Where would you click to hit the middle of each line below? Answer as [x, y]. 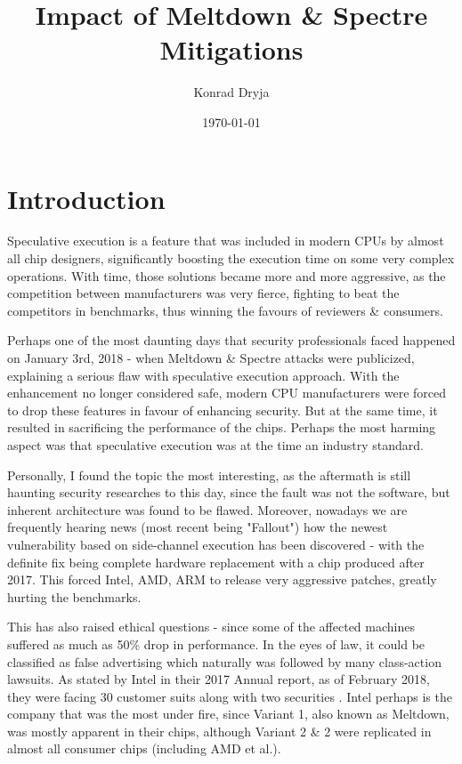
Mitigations [231, 49]
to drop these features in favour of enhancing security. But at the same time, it [223, 410]
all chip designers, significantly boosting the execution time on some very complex [231, 258]
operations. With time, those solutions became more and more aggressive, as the [227, 275]
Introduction [86, 198]
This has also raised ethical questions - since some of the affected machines [211, 627]
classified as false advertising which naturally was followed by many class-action [224, 661]
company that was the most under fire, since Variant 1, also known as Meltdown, [228, 714]
